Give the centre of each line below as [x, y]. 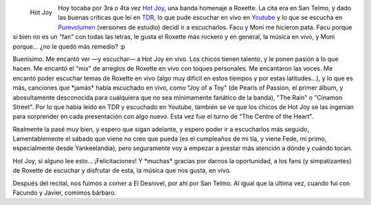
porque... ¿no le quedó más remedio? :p [69, 46]
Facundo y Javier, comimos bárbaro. [65, 193]
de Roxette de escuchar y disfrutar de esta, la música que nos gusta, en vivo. [122, 171]
